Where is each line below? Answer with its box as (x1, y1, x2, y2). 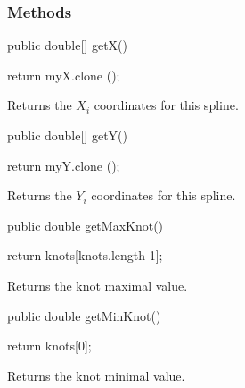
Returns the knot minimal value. (7, 366, 185, 384)
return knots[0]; (7, 336, 92, 355)
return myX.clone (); (7, 65, 120, 84)
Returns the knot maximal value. (7, 275, 188, 294)
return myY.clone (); (7, 156, 120, 174)
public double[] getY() (7, 126, 127, 144)
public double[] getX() (7, 36, 127, 55)
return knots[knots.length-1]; (7, 246, 163, 265)
